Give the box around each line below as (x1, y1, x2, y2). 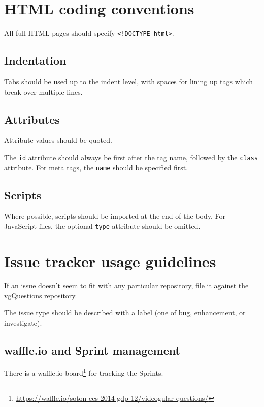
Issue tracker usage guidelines (4, 250, 216, 271)
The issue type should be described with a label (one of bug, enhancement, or (4, 307, 246, 318)
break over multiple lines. (4, 86, 83, 97)
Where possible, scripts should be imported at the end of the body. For (4, 211, 225, 221)
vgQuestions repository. (4, 290, 77, 301)
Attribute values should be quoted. (4, 135, 112, 146)
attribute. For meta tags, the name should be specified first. (4, 162, 188, 172)
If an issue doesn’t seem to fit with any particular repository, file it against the (4, 280, 249, 290)
